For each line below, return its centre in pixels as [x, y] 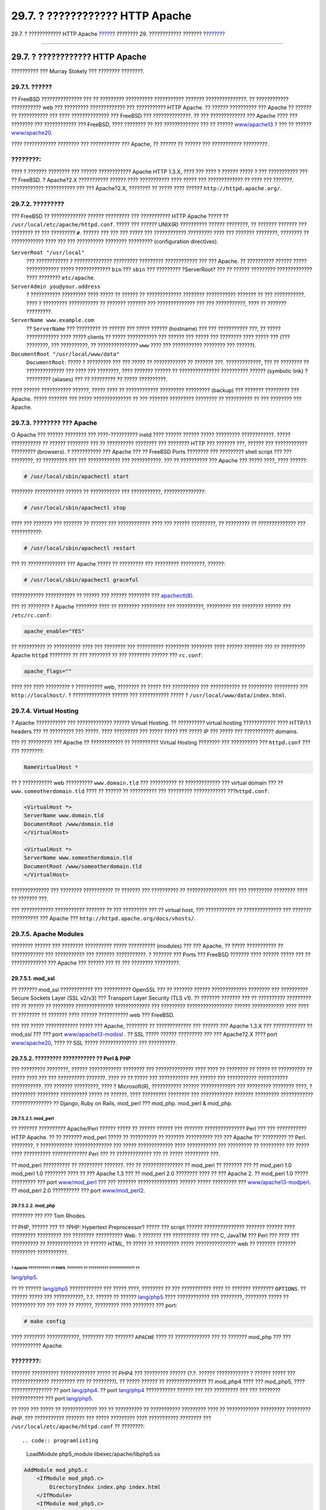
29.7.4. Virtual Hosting [45, 711]
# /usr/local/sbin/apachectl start [76, 476]
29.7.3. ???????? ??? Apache [54, 423]
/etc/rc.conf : [31, 615]
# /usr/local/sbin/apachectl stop [75, 508]
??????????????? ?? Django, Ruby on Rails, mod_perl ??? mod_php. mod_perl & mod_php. [122, 1103]
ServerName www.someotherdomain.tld [78, 858]
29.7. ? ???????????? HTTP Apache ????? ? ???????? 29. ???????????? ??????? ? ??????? [118, 34]
